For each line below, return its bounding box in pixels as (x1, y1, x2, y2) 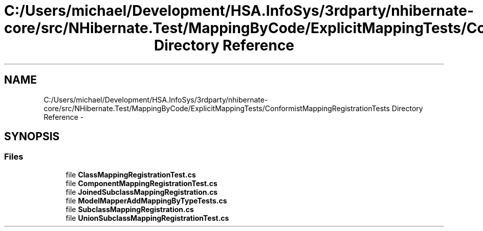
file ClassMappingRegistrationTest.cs (65, 170, 196, 179)
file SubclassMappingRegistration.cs (65, 204, 194, 214)
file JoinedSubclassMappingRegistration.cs (65, 187, 218, 196)
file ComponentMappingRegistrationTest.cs (65, 178, 217, 188)
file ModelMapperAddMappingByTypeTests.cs (65, 196, 227, 205)
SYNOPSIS (4, 130, 60, 143)
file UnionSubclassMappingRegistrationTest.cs (65, 213, 229, 222)
